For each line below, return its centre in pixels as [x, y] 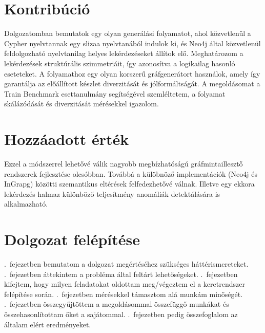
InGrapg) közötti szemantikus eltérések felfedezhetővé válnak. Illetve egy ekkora [129, 184]
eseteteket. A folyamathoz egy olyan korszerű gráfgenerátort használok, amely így [132, 73]
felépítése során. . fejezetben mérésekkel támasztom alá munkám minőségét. [124, 294]
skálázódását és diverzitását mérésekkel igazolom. [81, 104]
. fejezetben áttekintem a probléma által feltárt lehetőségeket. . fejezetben [121, 274]
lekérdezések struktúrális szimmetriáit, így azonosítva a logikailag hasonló [120, 63]
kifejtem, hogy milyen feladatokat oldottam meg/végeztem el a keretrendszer [125, 284]
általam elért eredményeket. [48, 324]
